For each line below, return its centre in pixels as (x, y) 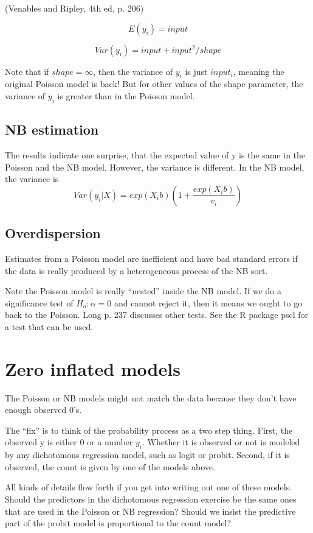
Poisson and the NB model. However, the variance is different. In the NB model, (155, 167)
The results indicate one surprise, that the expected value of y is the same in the (155, 154)
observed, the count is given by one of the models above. (110, 466)
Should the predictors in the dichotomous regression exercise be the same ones (151, 499)
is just (196, 71)
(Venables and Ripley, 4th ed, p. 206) (74, 8)
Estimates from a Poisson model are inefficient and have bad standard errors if (151, 258)
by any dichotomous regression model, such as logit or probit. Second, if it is (147, 455)
